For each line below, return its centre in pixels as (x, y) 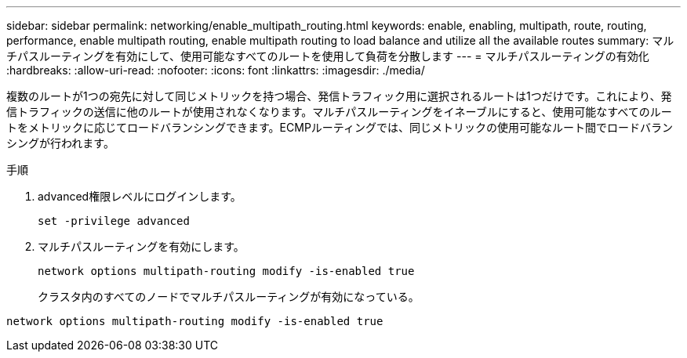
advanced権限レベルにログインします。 (140, 196)
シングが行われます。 (60, 143)
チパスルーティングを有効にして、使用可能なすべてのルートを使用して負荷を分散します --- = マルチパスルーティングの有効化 (328, 56)
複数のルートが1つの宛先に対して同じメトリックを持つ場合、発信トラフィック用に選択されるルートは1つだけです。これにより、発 (339, 96)
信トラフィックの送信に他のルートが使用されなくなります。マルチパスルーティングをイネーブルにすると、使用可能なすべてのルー (339, 112)
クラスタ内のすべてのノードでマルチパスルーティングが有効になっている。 (229, 297)
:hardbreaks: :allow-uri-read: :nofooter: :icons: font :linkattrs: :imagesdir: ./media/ (216, 70)
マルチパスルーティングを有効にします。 (141, 246)
